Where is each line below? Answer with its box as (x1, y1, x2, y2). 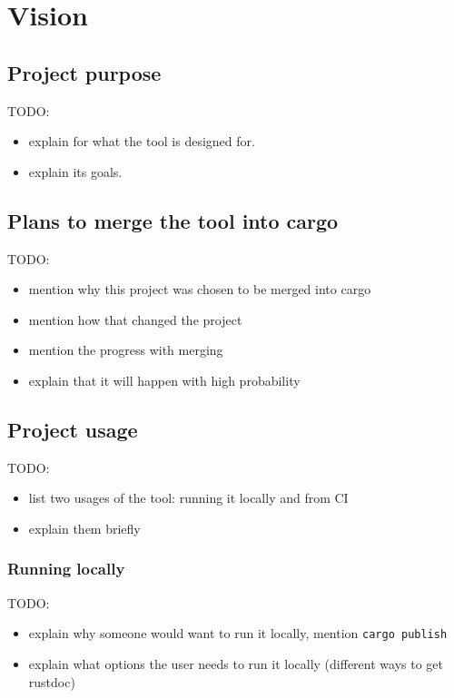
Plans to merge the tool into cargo (7, 206, 339, 234)
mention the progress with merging (28, 340, 223, 359)
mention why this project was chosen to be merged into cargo (28, 280, 371, 299)
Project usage (7, 415, 138, 443)
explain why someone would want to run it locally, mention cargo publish (28, 624, 448, 643)
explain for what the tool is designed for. (28, 132, 255, 151)
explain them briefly (28, 518, 141, 537)
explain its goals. (28, 162, 123, 181)
